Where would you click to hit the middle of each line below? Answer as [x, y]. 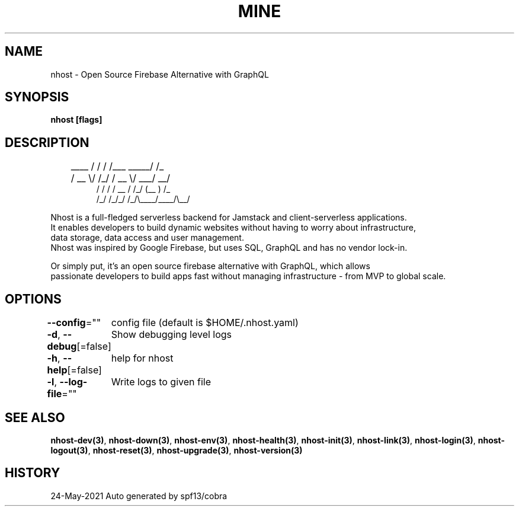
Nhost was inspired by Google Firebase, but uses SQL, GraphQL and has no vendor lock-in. [229, 248]
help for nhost [142, 358]
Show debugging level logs [172, 335]
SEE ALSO [35, 417]
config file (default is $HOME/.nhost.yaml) [205, 323]
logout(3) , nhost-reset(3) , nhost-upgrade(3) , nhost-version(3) [177, 450]
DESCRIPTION [47, 142]
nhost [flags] [76, 120]
